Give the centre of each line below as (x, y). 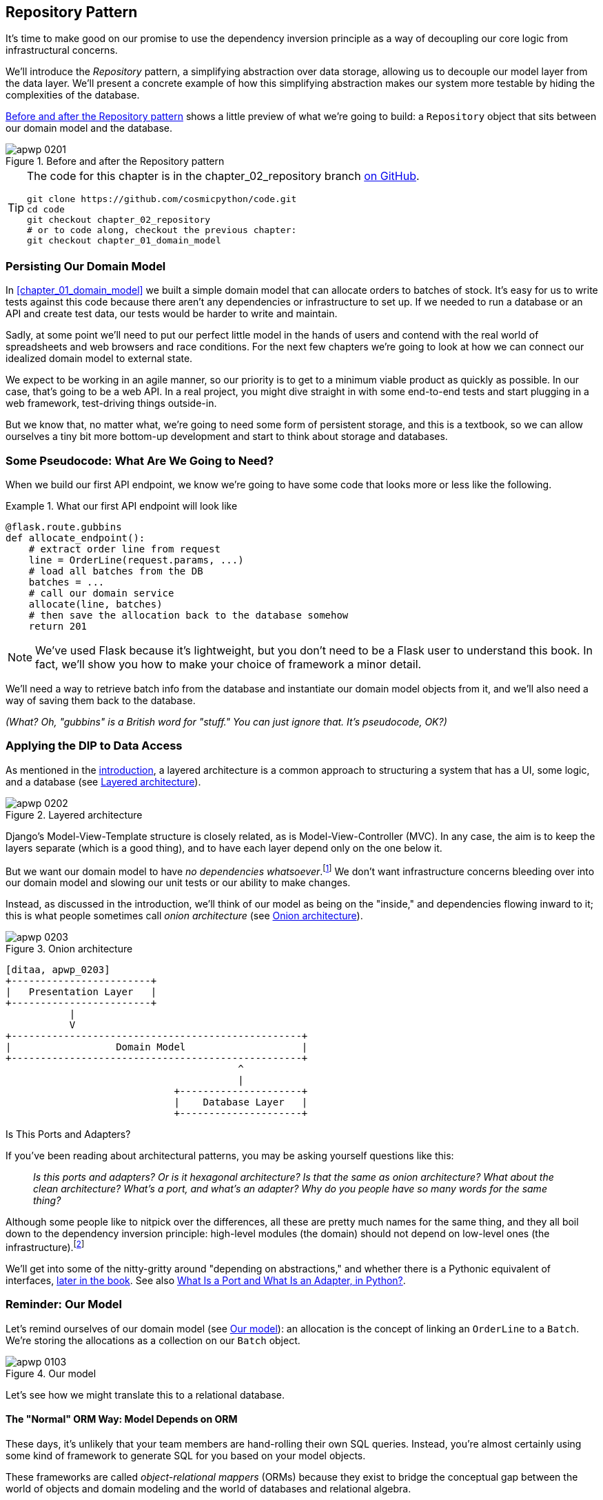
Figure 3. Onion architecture (69, 949)
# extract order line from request (124, 549)
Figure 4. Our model (51, 1373)
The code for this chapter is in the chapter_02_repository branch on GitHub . (223, 176)
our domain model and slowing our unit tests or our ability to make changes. (178, 883)
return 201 (58, 626)
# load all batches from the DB (116, 571)
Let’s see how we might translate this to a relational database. (145, 1394)
